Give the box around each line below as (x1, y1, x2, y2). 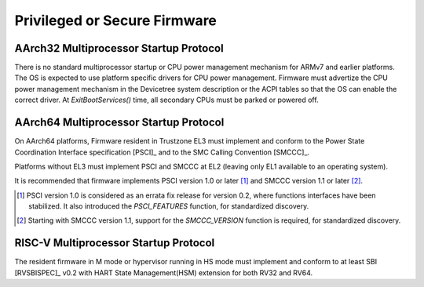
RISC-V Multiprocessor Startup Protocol (14, 236, 215, 250)
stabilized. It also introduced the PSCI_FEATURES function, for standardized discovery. (28, 202, 309, 211)
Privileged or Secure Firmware (14, 12, 217, 29)
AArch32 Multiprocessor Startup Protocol (14, 42, 224, 55)
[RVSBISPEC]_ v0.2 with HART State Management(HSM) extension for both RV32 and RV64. (14, 267, 313, 278)
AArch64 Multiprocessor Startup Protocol (14, 116, 225, 129)
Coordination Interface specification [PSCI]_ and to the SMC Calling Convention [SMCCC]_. (14, 147, 310, 157)
